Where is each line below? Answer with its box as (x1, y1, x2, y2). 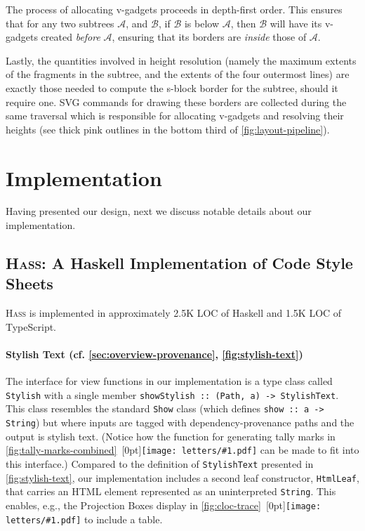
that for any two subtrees (6, 15, 114, 30)
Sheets (6, 273, 53, 294)
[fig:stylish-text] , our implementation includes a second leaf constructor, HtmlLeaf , (6, 470, 359, 485)
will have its (270, 15, 322, 30)
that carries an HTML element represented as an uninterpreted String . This (6, 484, 336, 499)
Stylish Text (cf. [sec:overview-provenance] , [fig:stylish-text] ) (6, 347, 303, 362)
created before (41, 29, 100, 44)
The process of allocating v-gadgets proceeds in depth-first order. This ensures (6, 2, 343, 16)
